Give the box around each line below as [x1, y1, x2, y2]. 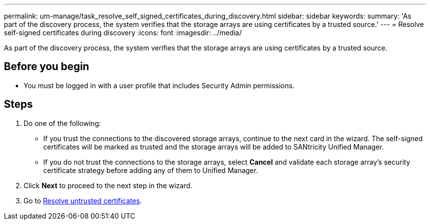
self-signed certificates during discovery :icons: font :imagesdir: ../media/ [4, 28, 242, 37]
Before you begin [4, 60, 89, 73]
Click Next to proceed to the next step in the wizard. [24, 181, 192, 190]
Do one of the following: [24, 119, 101, 127]
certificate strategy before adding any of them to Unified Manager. [43, 166, 258, 174]
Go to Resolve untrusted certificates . [24, 196, 142, 205]
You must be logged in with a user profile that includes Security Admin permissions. [24, 81, 295, 90]
